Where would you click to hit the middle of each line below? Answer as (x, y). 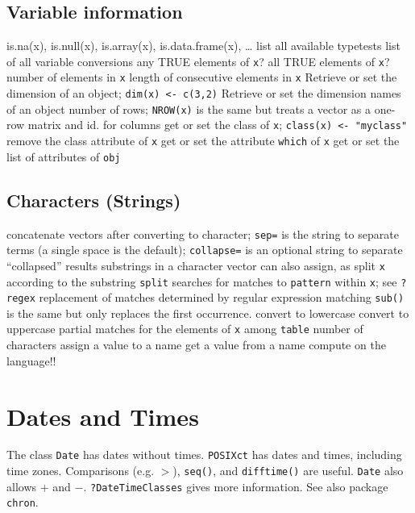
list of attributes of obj (64, 156)
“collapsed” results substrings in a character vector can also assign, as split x (196, 265)
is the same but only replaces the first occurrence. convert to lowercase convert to (208, 313)
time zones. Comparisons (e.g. (81, 471)
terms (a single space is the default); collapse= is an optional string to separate (205, 250)
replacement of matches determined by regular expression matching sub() (222, 297)
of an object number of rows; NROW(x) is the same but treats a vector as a (189, 108)
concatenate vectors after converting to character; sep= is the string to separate (203, 234)
